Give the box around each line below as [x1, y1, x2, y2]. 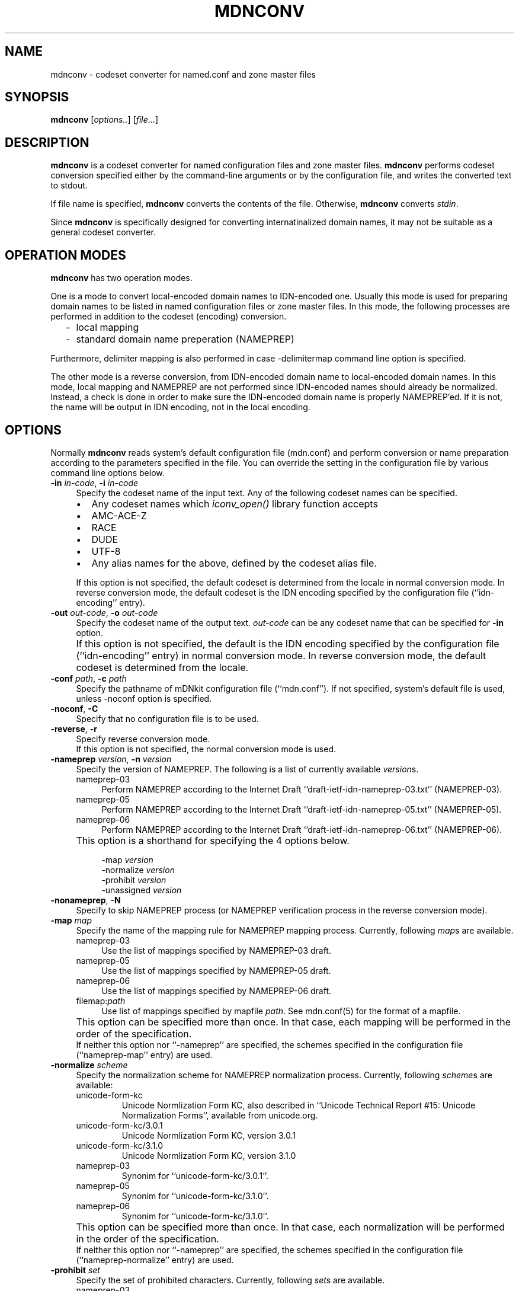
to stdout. [50, 180, 88, 191]
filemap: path [76, 995, 126, 1006]
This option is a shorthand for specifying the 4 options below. [76, 834, 350, 846]
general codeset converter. [50, 227, 156, 238]
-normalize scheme [50, 1059, 128, 1070]
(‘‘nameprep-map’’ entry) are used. [76, 1049, 213, 1060]
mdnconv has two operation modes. [50, 273, 193, 283]
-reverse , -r [50, 723, 97, 734]
